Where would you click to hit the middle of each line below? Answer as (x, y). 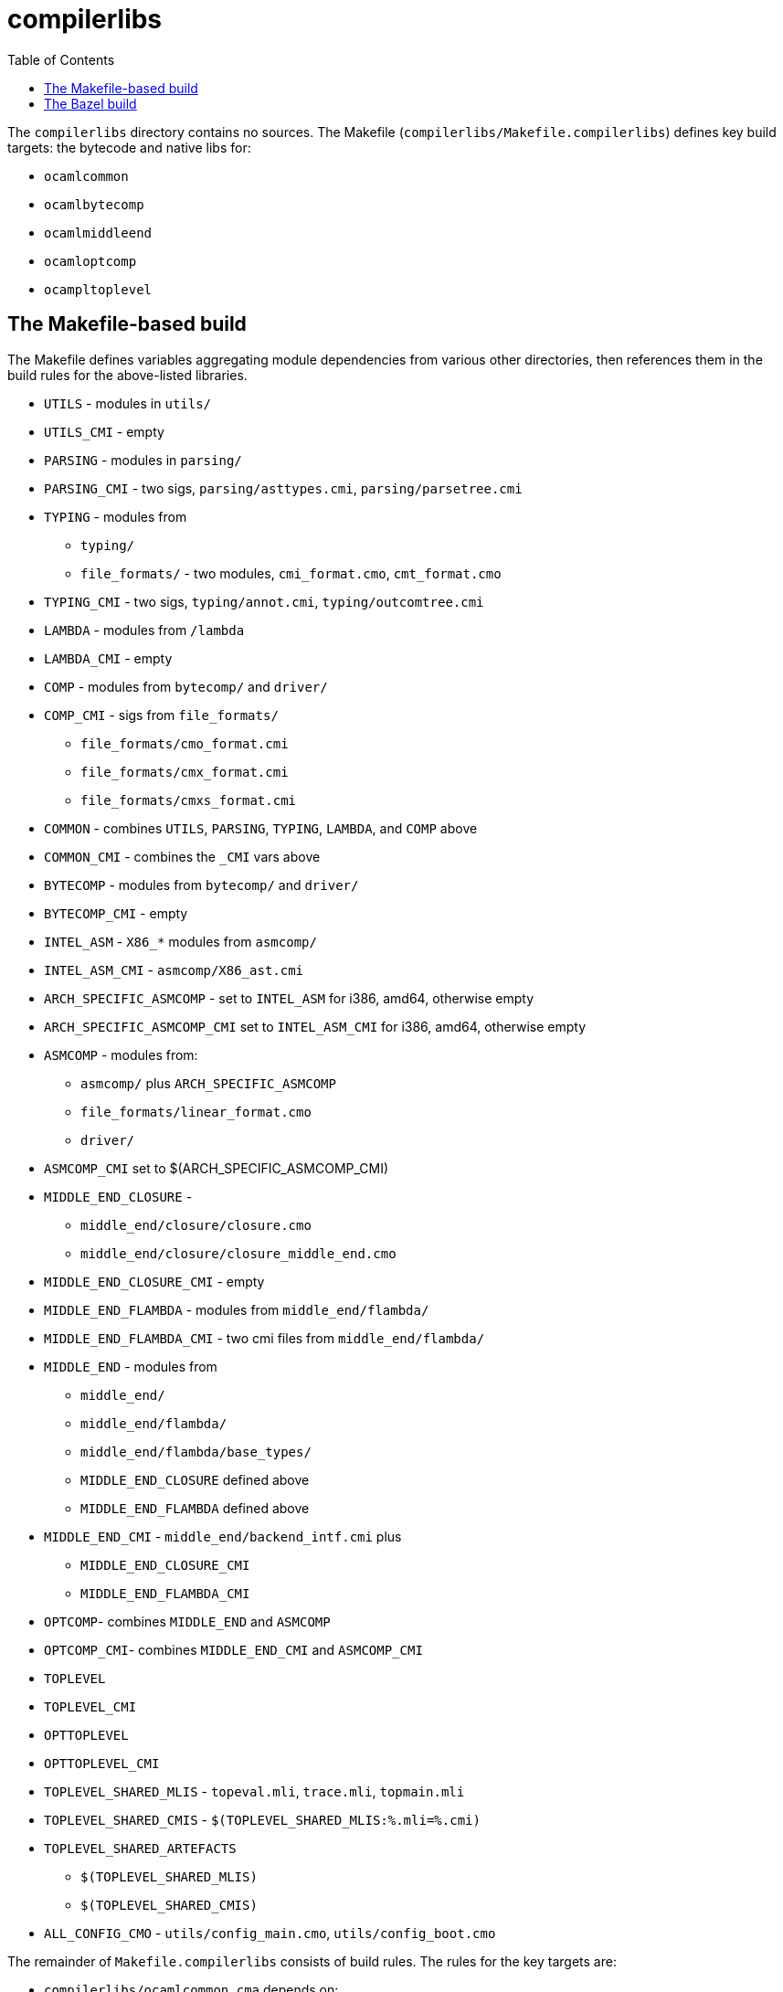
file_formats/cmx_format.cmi (185, 772)
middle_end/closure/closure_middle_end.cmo (238, 1253)
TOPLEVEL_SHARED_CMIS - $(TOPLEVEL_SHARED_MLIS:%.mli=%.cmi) (262, 1819)
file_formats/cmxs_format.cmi (189, 800)
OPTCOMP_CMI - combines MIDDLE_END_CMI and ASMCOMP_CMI (233, 1649)
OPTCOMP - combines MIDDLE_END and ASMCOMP (187, 1621)
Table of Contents (61, 59)
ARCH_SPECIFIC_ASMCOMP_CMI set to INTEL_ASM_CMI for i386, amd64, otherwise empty (315, 1026)
